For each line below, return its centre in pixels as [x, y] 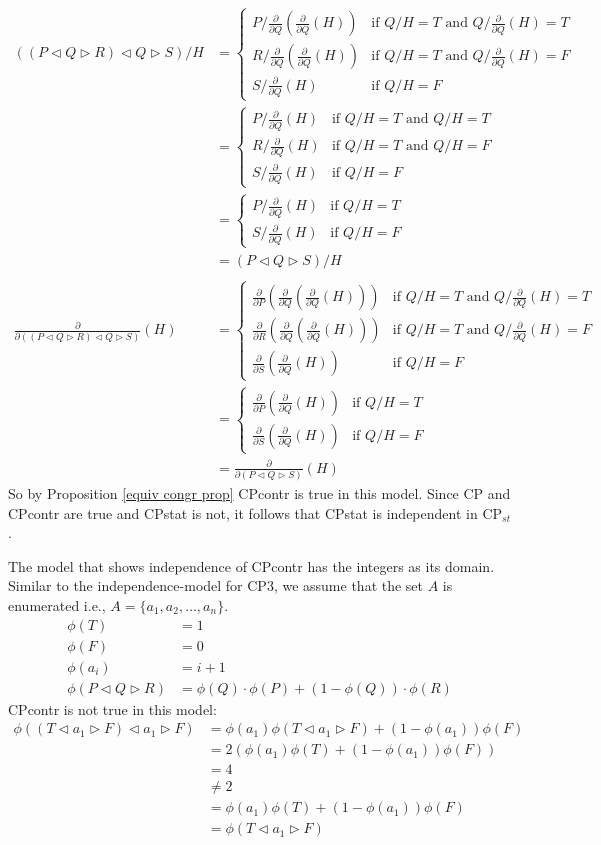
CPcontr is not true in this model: [112, 708]
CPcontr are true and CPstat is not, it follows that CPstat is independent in [243, 512]
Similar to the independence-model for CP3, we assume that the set [216, 585]
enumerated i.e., [57, 604]
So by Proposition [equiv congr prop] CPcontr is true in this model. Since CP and [259, 493]
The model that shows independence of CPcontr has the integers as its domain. [251, 565]
